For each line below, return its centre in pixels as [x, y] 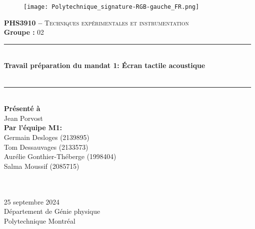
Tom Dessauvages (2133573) [46, 147]
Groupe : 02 [24, 32]
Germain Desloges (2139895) [47, 137]
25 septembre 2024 [32, 201]
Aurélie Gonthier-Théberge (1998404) [60, 156]
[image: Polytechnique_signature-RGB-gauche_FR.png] [111, 7]
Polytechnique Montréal [40, 220]
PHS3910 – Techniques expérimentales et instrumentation [97, 22]
